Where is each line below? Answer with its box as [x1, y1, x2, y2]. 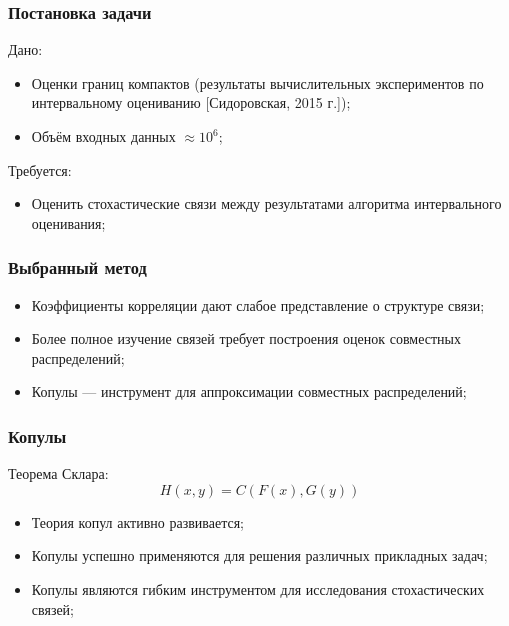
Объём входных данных [31, 126, 176, 146]
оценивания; [31, 212, 106, 233]
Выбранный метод [8, 255, 147, 280]
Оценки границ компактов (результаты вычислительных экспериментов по [31, 72, 484, 93]
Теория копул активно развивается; [31, 511, 244, 532]
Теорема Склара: [8, 463, 109, 484]
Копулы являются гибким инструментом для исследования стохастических [31, 578, 485, 599]
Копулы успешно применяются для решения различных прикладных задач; [31, 545, 488, 566]
